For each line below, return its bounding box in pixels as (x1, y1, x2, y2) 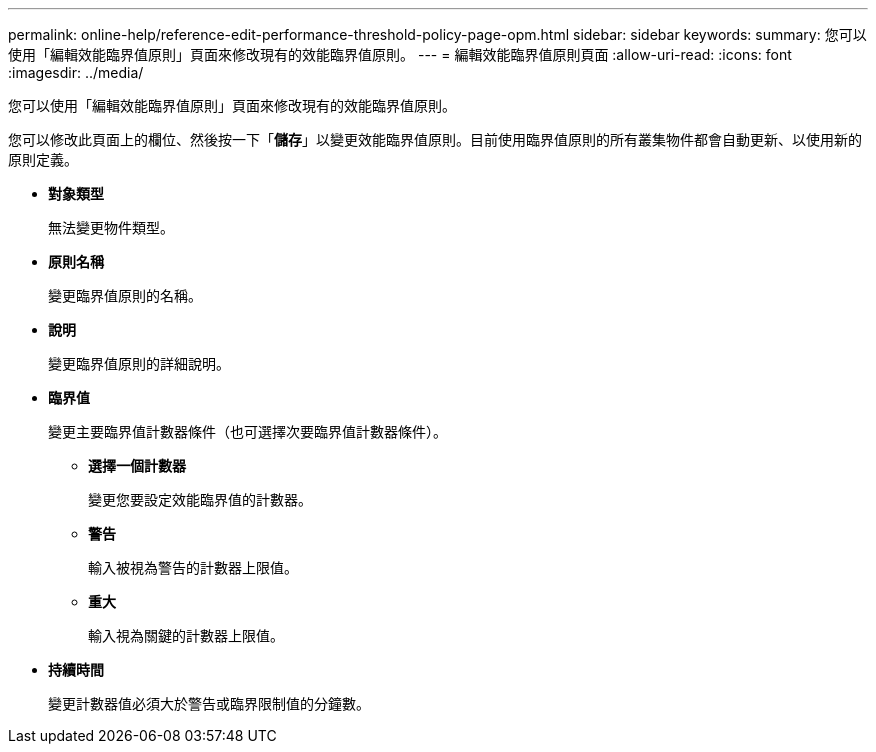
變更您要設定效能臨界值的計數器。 (88, 491, 312, 508)
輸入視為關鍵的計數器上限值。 (88, 627, 284, 644)
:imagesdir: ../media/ (8, 64, 144, 81)
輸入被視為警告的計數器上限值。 (88, 559, 298, 576)
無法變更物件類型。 (48, 219, 174, 236)
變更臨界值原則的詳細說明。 (48, 355, 230, 372)
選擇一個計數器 (88, 457, 186, 474)
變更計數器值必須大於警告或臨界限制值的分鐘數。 (48, 695, 370, 712)
